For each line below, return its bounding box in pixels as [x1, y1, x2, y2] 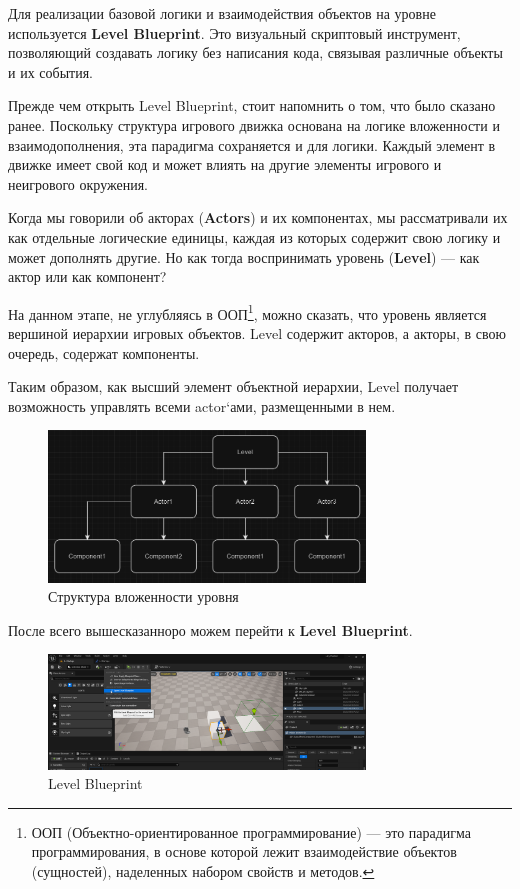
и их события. [8, 61, 93, 82]
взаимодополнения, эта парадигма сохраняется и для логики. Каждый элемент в [8, 134, 496, 155]
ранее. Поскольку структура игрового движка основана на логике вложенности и [8, 114, 500, 135]
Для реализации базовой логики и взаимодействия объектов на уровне [8, 3, 436, 23]
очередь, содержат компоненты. [8, 342, 200, 363]
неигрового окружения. [8, 173, 148, 194]
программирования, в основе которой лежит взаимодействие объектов [31, 841, 457, 862]
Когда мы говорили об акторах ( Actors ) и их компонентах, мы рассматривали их [8, 207, 508, 228]
